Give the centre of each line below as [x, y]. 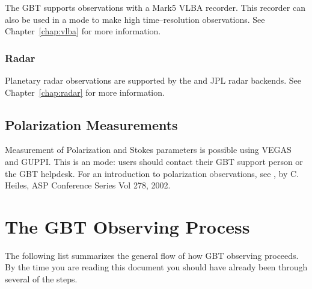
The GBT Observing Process [127, 226]
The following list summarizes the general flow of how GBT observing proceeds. [152, 255]
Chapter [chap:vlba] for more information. [83, 31]
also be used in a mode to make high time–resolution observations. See [135, 19]
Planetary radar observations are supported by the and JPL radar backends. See [153, 80]
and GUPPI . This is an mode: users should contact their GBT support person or [154, 161]
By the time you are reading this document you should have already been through [156, 267]
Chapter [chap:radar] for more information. [85, 92]
